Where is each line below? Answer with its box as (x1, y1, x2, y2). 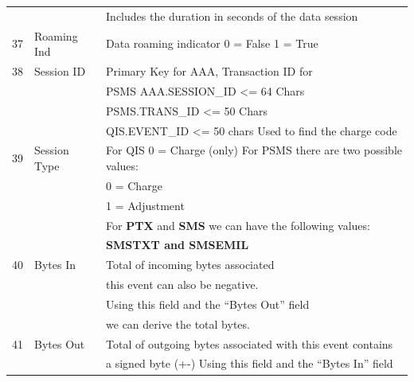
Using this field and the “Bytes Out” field (106, 295, 310, 312)
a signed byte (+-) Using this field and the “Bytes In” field (106, 355, 393, 372)
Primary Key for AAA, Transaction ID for (106, 63, 313, 80)
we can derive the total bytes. (106, 315, 250, 332)
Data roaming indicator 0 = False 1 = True (106, 35, 318, 52)
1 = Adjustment (106, 197, 185, 213)
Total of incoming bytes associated (106, 256, 275, 273)
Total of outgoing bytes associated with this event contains (106, 335, 393, 352)
